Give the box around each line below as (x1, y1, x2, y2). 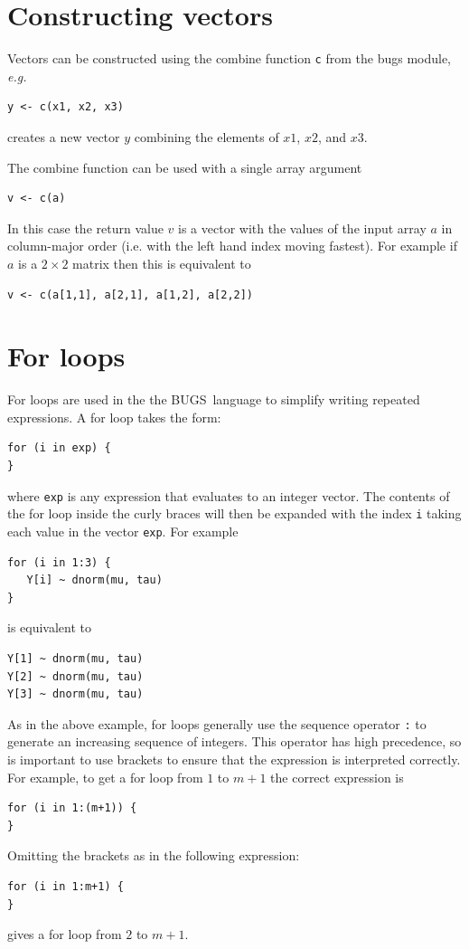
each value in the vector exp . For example (7, 521, 239, 540)
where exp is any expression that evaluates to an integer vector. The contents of (7, 486, 450, 505)
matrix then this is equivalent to (72, 253, 251, 272)
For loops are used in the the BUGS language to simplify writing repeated (7, 390, 420, 409)
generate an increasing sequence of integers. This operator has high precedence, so (7, 732, 462, 751)
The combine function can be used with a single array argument (7, 157, 362, 176)
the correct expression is (270, 767, 404, 786)
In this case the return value (7, 218, 164, 237)
